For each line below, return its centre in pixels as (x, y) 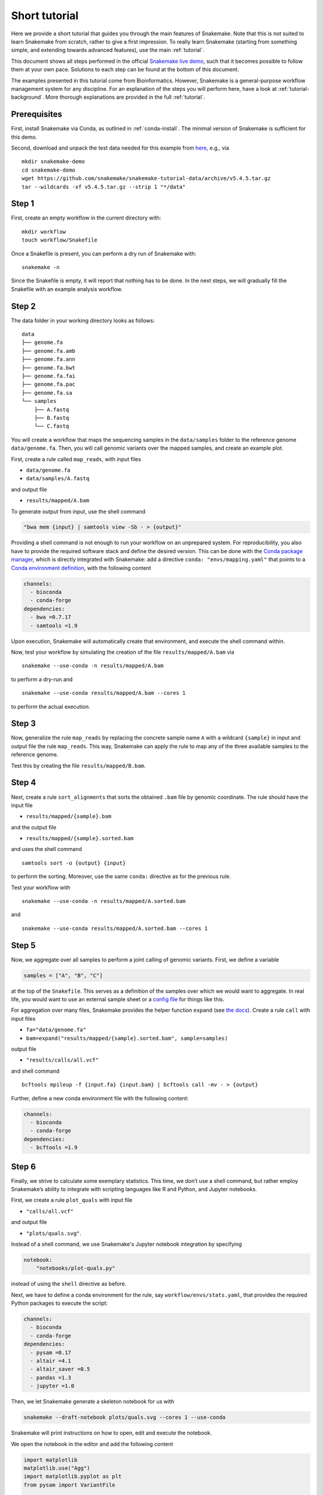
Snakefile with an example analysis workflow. (67, 289)
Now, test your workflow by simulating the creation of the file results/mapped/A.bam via (123, 652)
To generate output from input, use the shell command (78, 511)
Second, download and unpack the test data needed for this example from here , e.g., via (120, 148)
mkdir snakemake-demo (53, 162)
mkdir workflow (44, 231)
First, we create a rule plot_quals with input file (72, 1200)
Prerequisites (36, 115)
